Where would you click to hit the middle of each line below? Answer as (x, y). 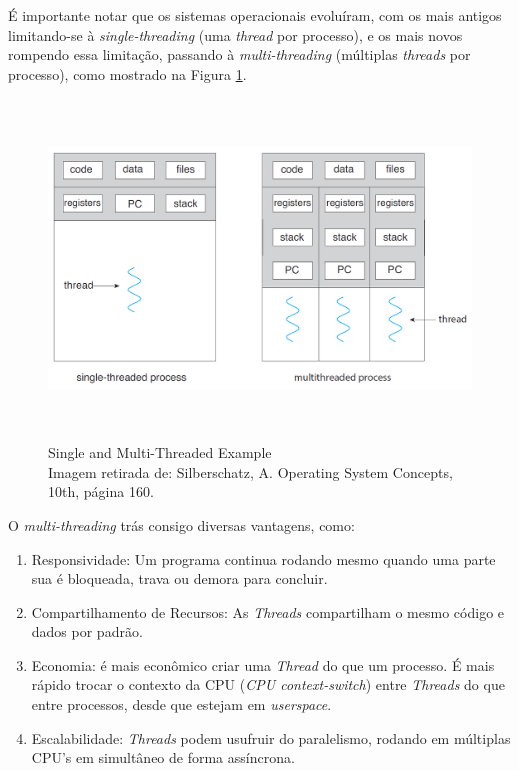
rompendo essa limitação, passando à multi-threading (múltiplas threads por (239, 54)
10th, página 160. (101, 491)
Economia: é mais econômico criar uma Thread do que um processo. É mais (263, 664)
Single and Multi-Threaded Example (160, 452)
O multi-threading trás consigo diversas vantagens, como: (181, 524)
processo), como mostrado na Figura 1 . (127, 73)
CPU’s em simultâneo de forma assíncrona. (163, 757)
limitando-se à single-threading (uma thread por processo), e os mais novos (235, 34)
